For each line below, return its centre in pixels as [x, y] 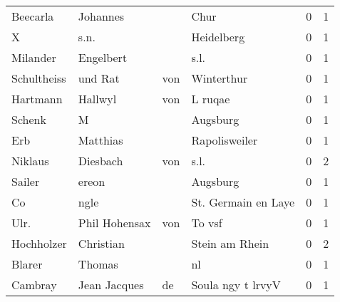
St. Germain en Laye [243, 202]
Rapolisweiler [225, 140]
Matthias [101, 140]
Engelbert [103, 57]
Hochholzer [39, 243]
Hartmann [37, 99]
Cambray [34, 285]
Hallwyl [97, 99]
